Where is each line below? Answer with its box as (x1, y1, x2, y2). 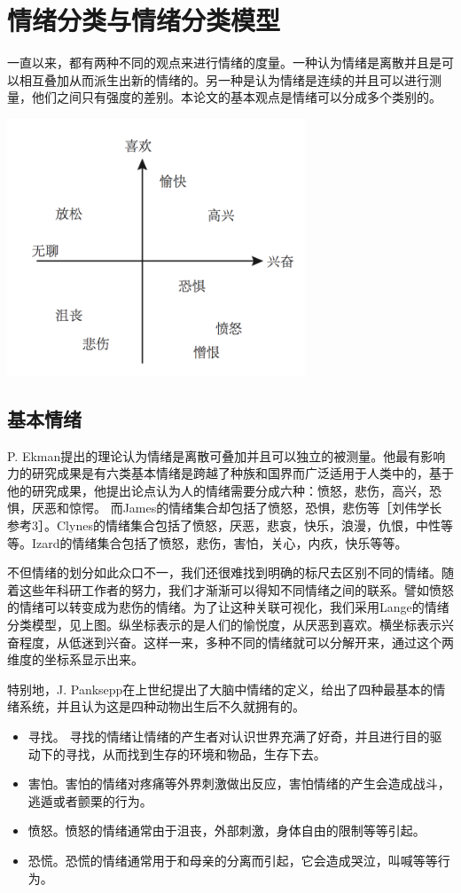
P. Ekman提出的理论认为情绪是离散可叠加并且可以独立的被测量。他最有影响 (7, 446, 446, 465)
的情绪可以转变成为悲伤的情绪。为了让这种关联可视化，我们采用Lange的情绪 (7, 598, 449, 616)
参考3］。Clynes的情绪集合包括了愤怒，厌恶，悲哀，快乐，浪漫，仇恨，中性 (7, 516, 441, 535)
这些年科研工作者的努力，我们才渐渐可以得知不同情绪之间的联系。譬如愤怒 (19, 580, 454, 599)
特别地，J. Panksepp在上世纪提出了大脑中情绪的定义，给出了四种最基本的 (7, 679, 434, 698)
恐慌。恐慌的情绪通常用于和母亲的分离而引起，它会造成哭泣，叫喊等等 (27, 850, 438, 869)
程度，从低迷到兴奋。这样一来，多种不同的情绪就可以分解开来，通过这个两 (19, 632, 454, 651)
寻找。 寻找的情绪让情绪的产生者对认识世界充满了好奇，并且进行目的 (27, 726, 430, 745)
